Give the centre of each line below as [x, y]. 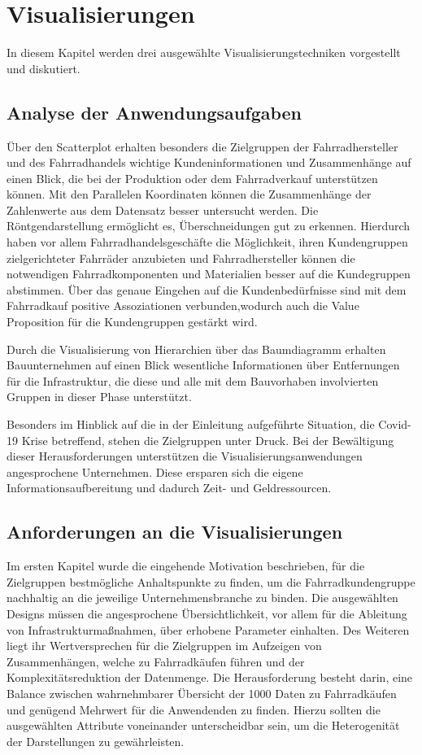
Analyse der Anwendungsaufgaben [154, 112]
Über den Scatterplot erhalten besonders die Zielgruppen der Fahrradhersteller [202, 146]
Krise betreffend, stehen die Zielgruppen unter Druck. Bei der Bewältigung [208, 440]
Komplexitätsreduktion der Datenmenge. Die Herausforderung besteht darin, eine [210, 677]
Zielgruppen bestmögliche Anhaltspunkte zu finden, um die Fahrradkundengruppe [211, 581]
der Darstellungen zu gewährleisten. [96, 741]
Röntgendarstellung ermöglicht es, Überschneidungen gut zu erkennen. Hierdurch [209, 226]
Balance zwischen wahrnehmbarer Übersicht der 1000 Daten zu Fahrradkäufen [202, 693]
